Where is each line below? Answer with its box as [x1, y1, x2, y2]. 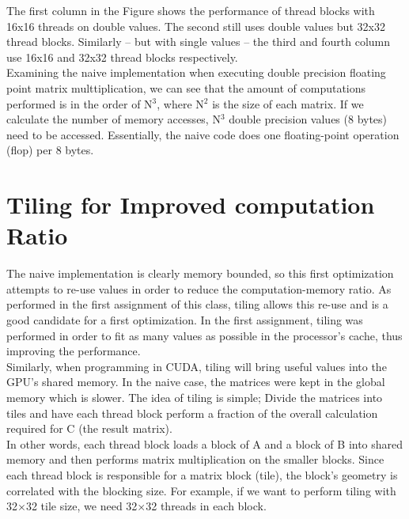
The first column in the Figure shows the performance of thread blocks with [6, 2, 375, 18]
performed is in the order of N [6, 95, 153, 112]
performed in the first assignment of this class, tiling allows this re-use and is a [6, 296, 388, 313]
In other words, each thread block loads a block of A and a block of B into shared [6, 435, 403, 452]
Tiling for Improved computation [6, 188, 375, 221]
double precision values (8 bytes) [229, 111, 388, 127]
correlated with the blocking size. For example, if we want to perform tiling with [6, 482, 396, 498]
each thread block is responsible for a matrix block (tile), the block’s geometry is [6, 466, 398, 483]
